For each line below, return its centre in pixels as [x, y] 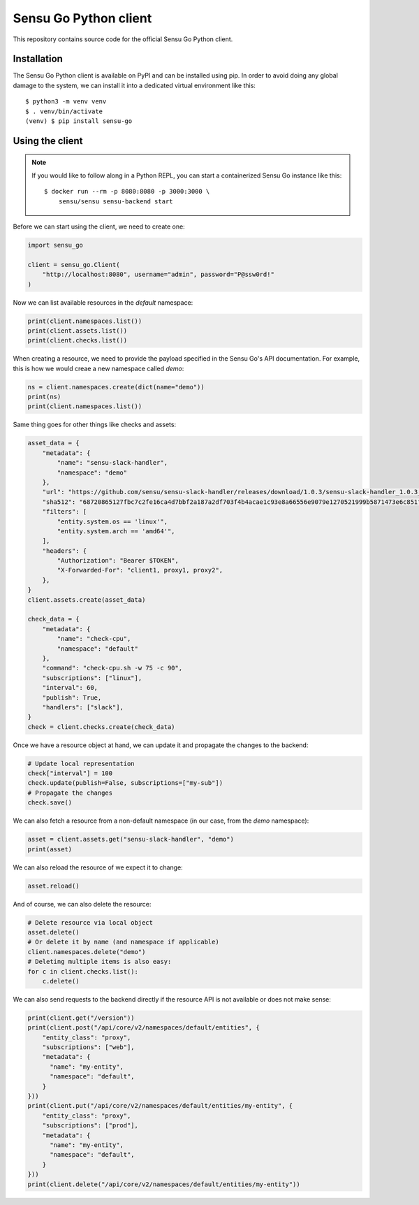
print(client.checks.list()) [78, 340]
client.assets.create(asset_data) [87, 600]
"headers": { [65, 551]
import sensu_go [56, 245]
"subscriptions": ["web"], [89, 1047]
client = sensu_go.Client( [74, 265]
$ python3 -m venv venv [66, 102]
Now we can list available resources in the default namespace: [103, 302]
